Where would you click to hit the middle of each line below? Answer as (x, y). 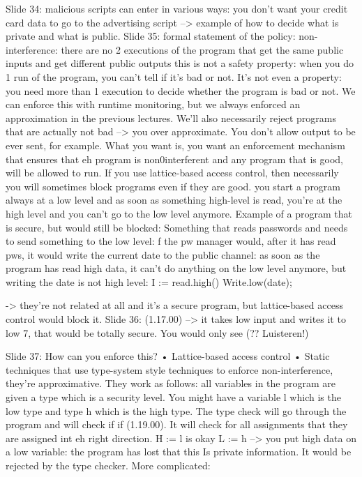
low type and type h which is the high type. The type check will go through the (176, 410)
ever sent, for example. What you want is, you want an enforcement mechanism (175, 145)
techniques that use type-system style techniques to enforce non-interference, (169, 369)
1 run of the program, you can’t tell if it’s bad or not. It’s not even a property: (174, 76)
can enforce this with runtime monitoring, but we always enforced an (153, 104)
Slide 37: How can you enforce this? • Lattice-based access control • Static (168, 356)
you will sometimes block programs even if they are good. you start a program (173, 186)
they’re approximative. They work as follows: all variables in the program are (171, 383)
